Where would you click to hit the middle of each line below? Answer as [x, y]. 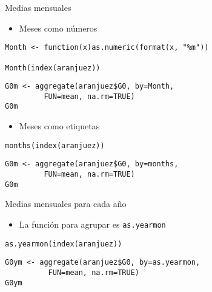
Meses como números [58, 28]
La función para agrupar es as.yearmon [92, 224]
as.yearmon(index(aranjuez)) [64, 244]
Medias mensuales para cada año [66, 204]
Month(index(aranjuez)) [53, 68]
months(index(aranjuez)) [55, 145]
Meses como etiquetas [59, 126]
